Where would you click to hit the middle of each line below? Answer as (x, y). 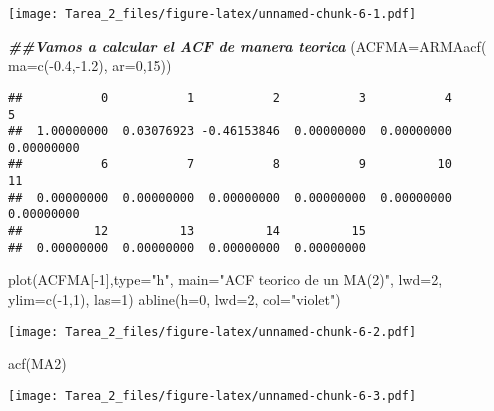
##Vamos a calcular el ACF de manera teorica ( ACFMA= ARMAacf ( (247, 45)
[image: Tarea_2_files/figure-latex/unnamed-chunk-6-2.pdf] (212, 331)
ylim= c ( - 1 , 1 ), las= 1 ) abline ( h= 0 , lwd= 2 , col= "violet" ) (174, 299)
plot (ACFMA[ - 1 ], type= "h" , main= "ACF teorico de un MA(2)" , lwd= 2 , (225, 279)
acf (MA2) (37, 363)
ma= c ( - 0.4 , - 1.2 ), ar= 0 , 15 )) (90, 65)
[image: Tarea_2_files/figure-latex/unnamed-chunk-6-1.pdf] (212, 14)
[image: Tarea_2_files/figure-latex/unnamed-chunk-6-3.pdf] (212, 395)
